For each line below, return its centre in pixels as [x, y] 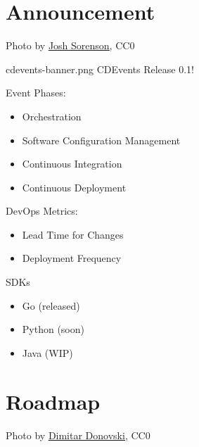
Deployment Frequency [72, 258]
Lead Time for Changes [73, 234]
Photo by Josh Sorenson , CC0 [70, 45]
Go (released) [51, 305]
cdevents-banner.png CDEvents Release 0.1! [100, 69]
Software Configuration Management [101, 140]
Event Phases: [36, 93]
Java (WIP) [47, 352]
